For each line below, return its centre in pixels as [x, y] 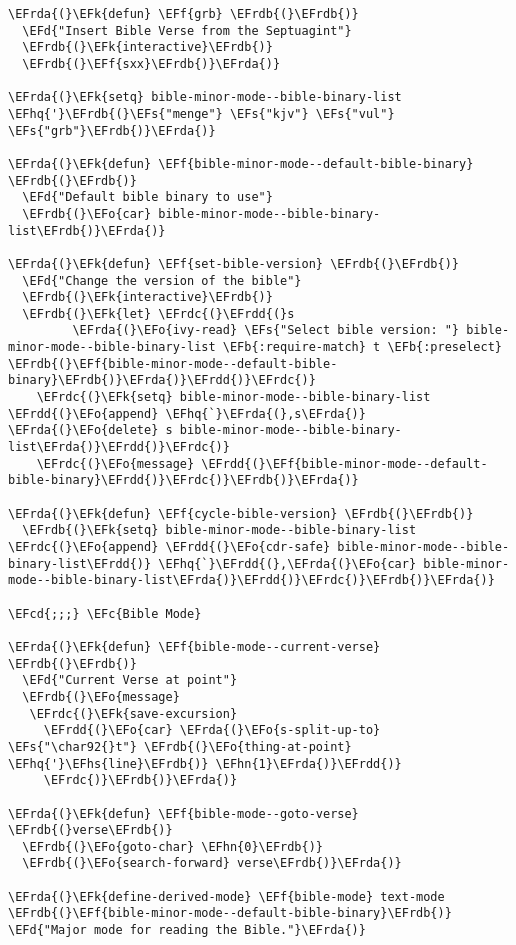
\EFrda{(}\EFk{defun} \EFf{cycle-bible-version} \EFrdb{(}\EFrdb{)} [241, 513]
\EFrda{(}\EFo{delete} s [90, 430]
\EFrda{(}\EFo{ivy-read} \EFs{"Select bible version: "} [266, 330]
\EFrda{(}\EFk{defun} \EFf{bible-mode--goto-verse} [183, 813]
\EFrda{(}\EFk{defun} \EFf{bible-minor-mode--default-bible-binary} [241, 163]
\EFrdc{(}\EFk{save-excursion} [133, 713]
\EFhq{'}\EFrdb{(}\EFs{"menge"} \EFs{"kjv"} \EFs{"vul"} [201, 113]
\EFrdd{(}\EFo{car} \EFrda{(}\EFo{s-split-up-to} [212, 730]
